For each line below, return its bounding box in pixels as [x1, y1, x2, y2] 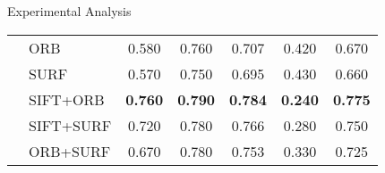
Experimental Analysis [7, 2, 132, 20]
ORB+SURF [29, 140, 111, 161]
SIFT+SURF [29, 114, 112, 136]
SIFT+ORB [29, 88, 105, 110]
